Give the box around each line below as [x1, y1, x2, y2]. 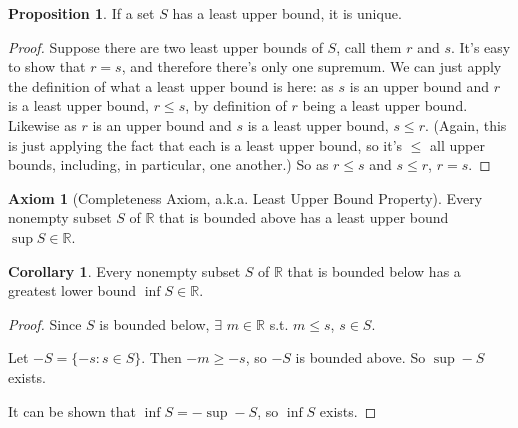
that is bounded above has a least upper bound [159, 207, 449, 228]
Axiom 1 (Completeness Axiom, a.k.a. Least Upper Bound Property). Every [8, 187, 483, 208]
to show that [8, 56, 86, 77]
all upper [430, 134, 485, 155]
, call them [336, 36, 402, 57]
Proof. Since [8, 313, 82, 334]
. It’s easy [450, 36, 511, 57]
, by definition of [185, 95, 287, 116]
